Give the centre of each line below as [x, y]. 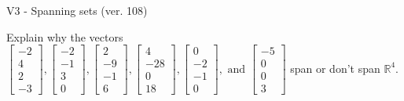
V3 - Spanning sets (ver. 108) [77, 10]
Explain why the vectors [65, 36]
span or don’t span [335, 68]
